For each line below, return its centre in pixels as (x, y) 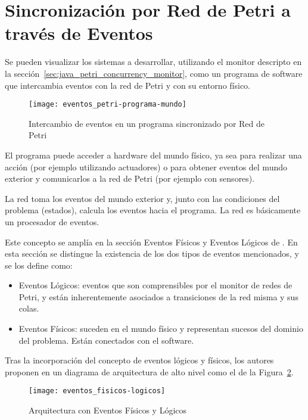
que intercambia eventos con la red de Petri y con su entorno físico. (127, 85)
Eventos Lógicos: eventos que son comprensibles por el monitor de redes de (155, 285)
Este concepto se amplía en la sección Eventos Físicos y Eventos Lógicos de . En (151, 242)
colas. (29, 308)
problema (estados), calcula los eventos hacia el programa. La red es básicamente (153, 210)
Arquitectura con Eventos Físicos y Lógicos (108, 410)
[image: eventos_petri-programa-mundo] (108, 105)
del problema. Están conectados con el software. (106, 340)
